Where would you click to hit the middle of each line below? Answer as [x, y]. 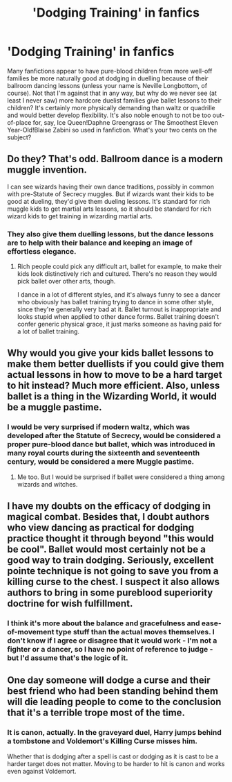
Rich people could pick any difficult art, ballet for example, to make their [119, 267]
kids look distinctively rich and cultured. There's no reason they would [117, 274]
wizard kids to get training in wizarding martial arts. [80, 216]
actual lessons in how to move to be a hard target [115, 375]
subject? [19, 137]
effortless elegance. [42, 251]
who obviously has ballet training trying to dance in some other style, [115, 302]
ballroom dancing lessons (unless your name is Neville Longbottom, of [107, 85]
